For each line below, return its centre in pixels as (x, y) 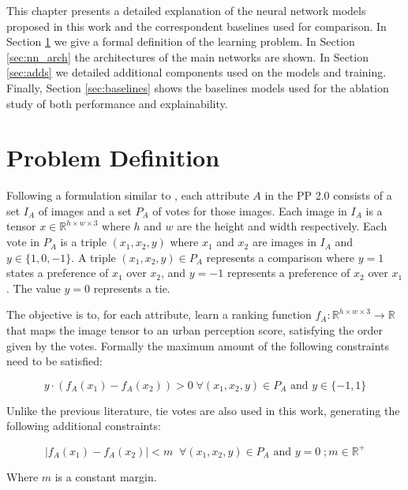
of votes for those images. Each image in (250, 210)
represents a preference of (288, 273)
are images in (284, 242)
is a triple (83, 242)
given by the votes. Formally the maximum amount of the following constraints (198, 345)
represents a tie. (132, 288)
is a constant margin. (106, 476)
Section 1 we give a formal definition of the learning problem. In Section (181, 41)
